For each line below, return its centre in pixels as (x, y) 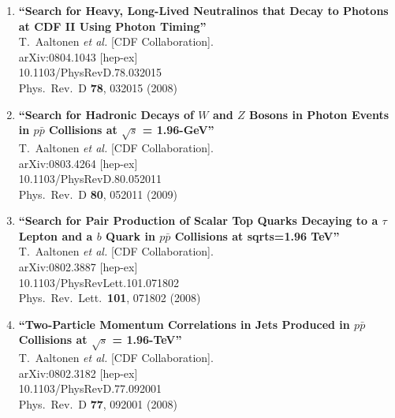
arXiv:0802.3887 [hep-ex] (78, 267)
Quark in (130, 235)
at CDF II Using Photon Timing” (112, 26)
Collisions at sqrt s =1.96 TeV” (257, 235)
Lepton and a (56, 235)
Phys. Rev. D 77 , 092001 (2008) (98, 404)
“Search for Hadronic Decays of (106, 114)
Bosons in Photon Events (319, 114)
